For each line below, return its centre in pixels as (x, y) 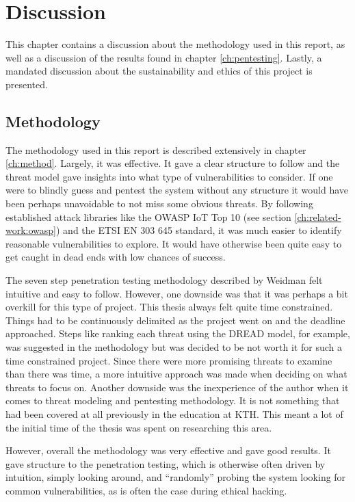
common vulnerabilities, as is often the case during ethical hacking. (146, 490)
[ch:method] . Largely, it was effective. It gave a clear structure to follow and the (173, 163)
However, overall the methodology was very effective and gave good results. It (168, 450)
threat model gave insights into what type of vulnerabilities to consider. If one (169, 176)
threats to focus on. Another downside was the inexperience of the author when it (177, 387)
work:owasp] (31, 230)
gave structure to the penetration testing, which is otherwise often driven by (166, 463)
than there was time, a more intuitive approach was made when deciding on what (176, 374)
